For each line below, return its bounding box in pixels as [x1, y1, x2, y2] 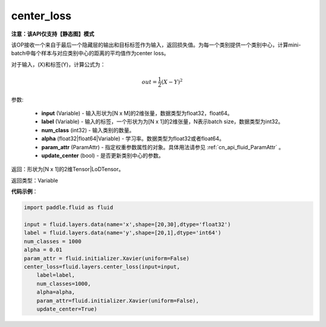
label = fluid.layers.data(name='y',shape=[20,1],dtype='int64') [24, 230, 222, 236]
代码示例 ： [11, 188, 38, 195]
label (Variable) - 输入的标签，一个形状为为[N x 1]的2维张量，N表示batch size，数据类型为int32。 [41, 118, 284, 125]
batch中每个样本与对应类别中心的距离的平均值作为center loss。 [11, 50, 170, 57]
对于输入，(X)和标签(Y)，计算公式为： [11, 60, 106, 68]
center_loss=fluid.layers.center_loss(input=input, [24, 263, 181, 270]
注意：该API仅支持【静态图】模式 [11, 30, 95, 37]
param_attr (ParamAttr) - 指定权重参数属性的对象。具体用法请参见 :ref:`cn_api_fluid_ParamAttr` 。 [41, 143, 284, 151]
